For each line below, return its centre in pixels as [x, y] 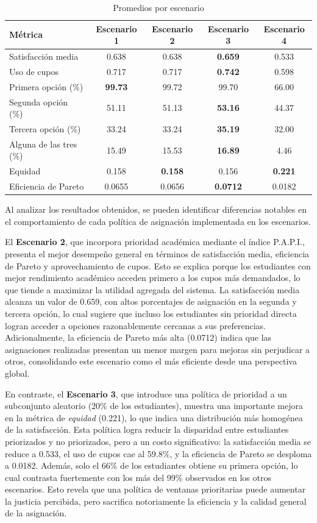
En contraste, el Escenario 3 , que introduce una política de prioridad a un [146, 393]
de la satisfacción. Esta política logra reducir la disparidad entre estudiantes [147, 429]
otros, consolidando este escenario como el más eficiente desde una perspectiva [151, 361]
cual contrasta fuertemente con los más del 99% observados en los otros [138, 477]
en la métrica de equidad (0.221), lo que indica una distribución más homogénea [154, 417]
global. [17, 373]
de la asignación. [36, 513]
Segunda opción [39, 101]
